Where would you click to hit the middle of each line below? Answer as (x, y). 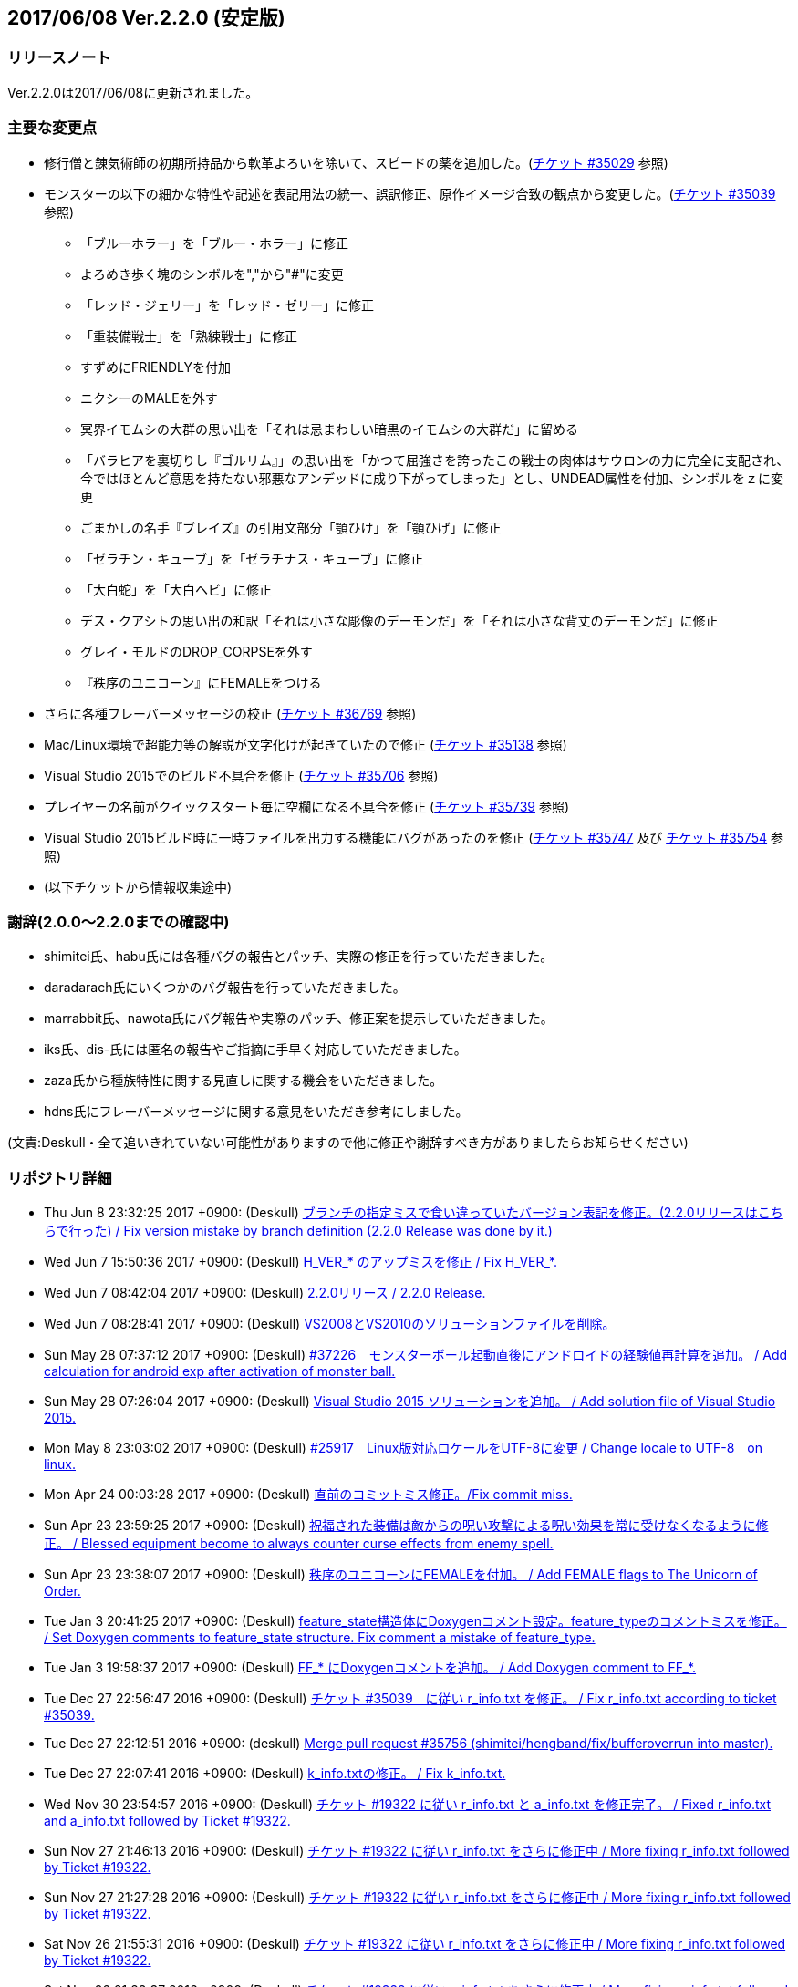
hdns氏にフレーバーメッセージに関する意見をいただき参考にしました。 (256, 1112)
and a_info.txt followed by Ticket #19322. (167, 1821)
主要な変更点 (52, 128)
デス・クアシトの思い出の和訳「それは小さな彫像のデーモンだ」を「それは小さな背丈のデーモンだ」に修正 (399, 620)
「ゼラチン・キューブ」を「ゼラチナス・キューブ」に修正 (252, 558)
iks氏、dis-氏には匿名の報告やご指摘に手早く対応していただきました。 (255, 1050)
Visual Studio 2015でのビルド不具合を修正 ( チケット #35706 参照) (241, 775)
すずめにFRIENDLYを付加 (156, 367)
